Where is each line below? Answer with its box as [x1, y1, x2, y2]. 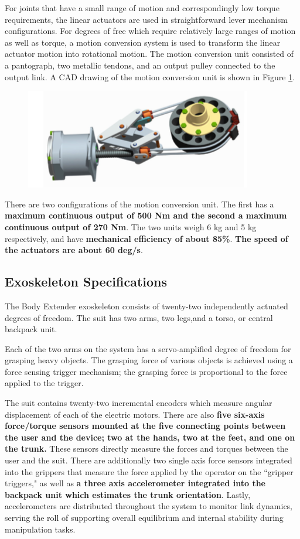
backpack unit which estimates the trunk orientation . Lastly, [5, 488, 251, 500]
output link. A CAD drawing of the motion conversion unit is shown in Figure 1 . [5, 70, 295, 83]
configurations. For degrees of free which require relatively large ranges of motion [5, 25, 296, 37]
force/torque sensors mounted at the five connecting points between [5, 419, 286, 432]
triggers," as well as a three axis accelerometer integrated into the [5, 477, 265, 489]
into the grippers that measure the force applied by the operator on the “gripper [5, 465, 294, 477]
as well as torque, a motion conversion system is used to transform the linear [5, 36, 281, 48]
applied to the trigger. [5, 377, 84, 389]
